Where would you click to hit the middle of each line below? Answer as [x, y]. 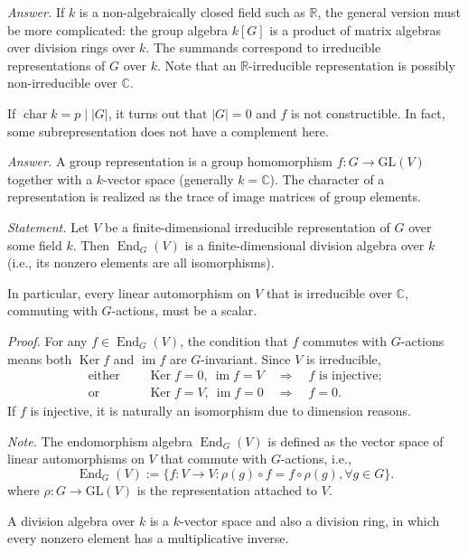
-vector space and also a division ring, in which [310, 520]
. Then [91, 244]
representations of [56, 65]
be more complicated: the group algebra [117, 29]
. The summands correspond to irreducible [263, 47]
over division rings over [71, 47]
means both [40, 358]
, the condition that [234, 340]
